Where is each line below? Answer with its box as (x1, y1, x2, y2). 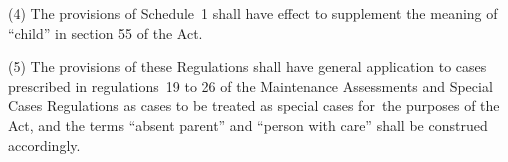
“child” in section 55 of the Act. (8, 22, 203, 43)
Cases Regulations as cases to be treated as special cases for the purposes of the (8, 95, 500, 116)
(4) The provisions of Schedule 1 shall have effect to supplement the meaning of (8, 3, 498, 23)
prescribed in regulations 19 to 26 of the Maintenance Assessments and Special (8, 75, 493, 96)
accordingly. (8, 134, 81, 155)
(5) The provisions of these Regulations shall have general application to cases (8, 56, 487, 77)
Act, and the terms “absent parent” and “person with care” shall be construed (8, 114, 488, 135)
